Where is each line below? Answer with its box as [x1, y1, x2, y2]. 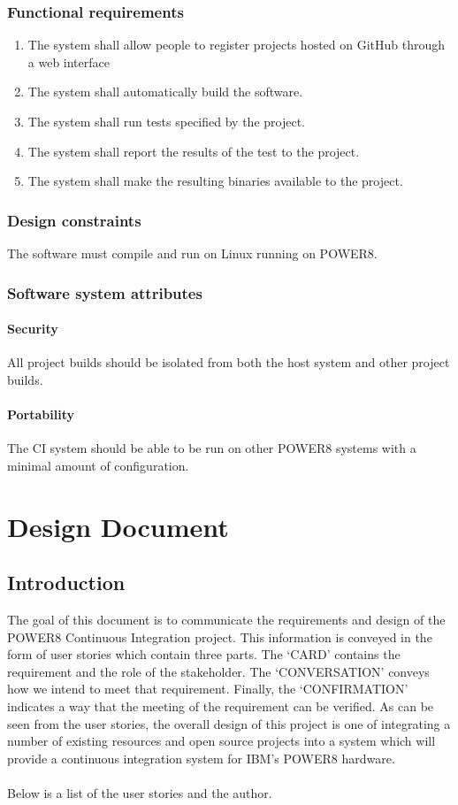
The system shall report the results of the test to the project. [27, 142, 360, 160]
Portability [7, 405, 74, 424]
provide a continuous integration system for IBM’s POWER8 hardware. [7, 748, 395, 767]
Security [7, 319, 58, 338]
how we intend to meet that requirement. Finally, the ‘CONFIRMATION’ [7, 679, 408, 698]
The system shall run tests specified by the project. [27, 112, 305, 130]
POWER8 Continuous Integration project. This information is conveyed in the [7, 627, 432, 646]
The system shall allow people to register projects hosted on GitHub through [27, 35, 446, 54]
